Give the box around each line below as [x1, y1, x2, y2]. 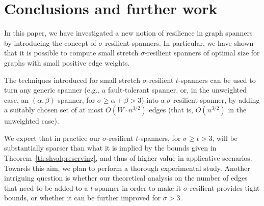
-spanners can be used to [178, 74, 256, 85]
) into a [141, 94, 165, 105]
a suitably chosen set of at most [4, 104, 103, 115]
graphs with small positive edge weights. [4, 57, 130, 68]
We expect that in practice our [4, 132, 100, 143]
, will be [212, 132, 237, 143]
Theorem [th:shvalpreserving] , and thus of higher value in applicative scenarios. [4, 153, 252, 163]
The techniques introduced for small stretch [4, 74, 141, 85]
